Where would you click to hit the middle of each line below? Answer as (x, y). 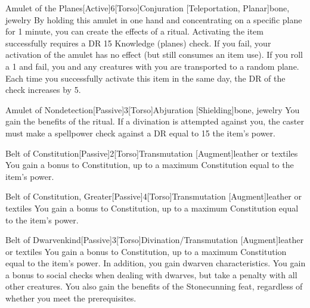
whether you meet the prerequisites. (71, 298)
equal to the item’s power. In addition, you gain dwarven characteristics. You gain (156, 263)
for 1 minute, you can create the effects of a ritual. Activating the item (134, 31)
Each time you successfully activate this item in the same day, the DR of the (145, 78)
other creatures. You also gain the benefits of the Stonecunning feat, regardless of (154, 286)
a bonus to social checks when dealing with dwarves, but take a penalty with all (151, 274)
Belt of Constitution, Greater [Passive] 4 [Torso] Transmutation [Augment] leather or (154, 196)
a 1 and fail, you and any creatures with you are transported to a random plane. (152, 66)
